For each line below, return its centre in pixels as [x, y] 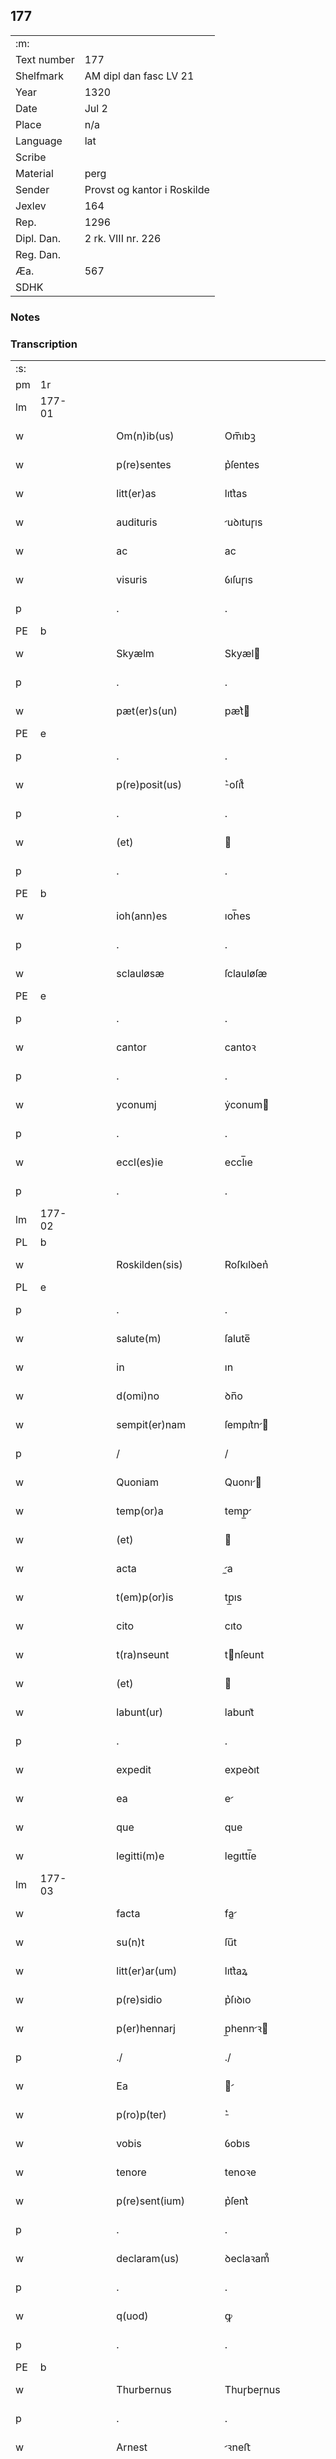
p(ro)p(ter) [141, 2115]
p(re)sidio [139, 2000]
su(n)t [130, 1942]
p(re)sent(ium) [151, 2201]
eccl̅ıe [238, 1162]
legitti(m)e [140, 1856]
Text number [45, 59]
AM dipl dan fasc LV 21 [139, 76]
